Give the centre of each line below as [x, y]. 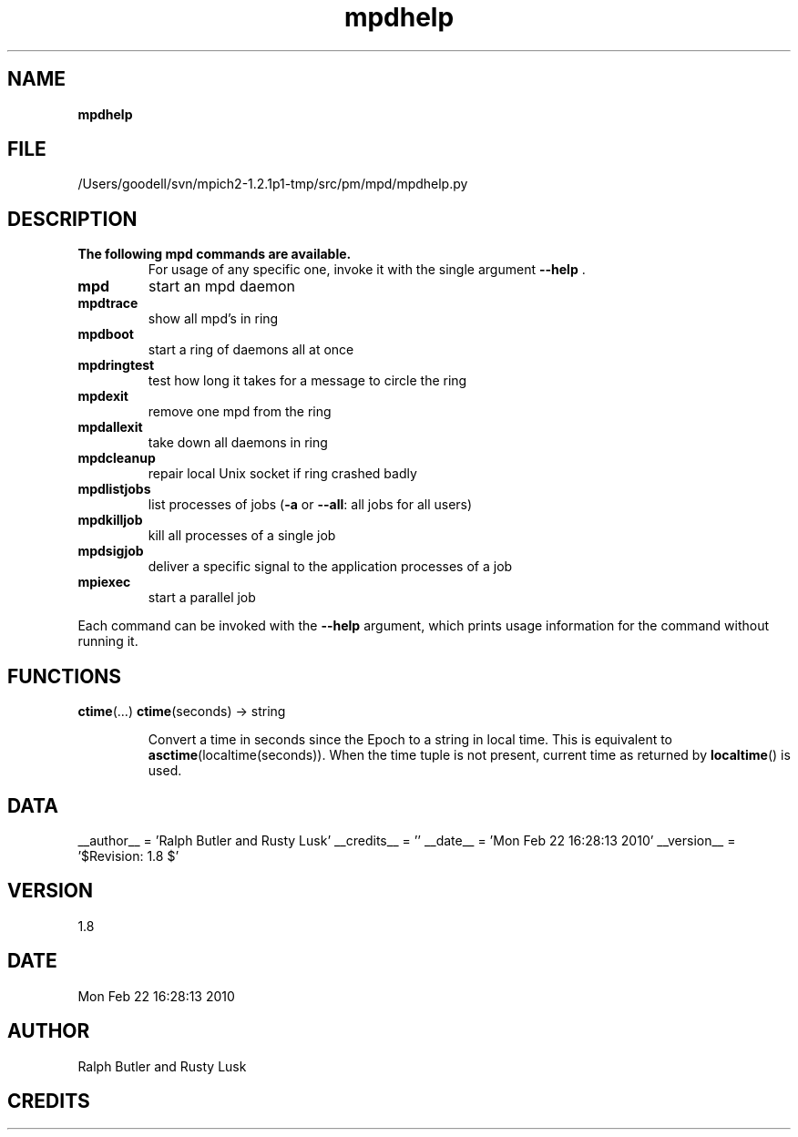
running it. [108, 641]
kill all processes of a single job [242, 536]
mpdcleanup [117, 458]
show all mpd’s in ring [213, 319]
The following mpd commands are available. [215, 254]
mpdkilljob [110, 520]
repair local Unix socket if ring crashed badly [282, 474]
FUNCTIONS [65, 676]
